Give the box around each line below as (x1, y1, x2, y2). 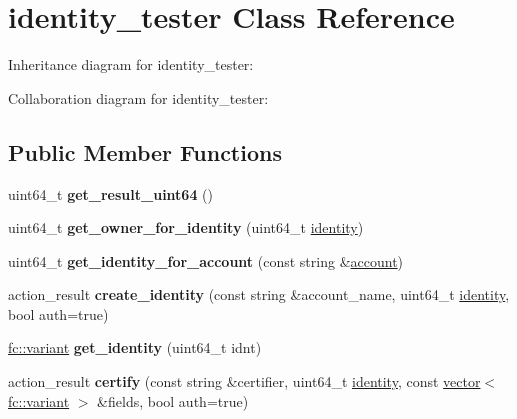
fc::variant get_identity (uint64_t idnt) (8, 337, 262, 358)
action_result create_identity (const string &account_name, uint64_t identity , (8, 284, 510, 305)
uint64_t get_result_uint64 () (8, 183, 214, 204)
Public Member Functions (8, 136, 282, 167)
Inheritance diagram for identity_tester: (8, 54, 254, 75)
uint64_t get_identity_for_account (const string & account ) (8, 250, 404, 271)
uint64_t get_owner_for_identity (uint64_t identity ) (8, 217, 364, 238)
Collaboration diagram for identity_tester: (8, 87, 269, 108)
